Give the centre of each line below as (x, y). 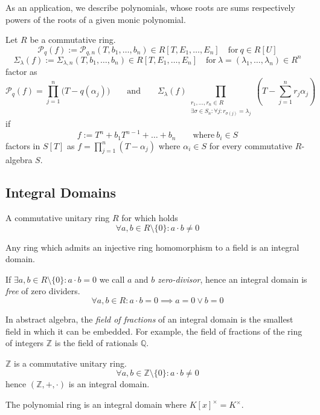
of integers (25, 343)
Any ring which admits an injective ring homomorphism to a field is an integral (152, 247)
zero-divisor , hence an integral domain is (232, 279)
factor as (21, 72)
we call (112, 279)
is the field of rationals (96, 343)
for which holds (150, 218)
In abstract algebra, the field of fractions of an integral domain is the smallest (149, 319)
